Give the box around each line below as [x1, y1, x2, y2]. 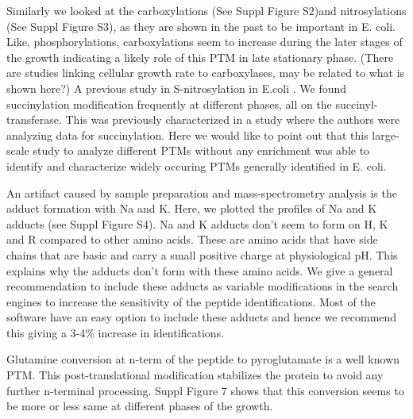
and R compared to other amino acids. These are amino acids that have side [6, 231, 378, 248]
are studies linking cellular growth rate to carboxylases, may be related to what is [6, 64, 405, 81]
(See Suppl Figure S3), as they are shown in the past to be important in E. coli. [6, 17, 396, 34]
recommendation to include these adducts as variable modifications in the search [6, 278, 399, 294]
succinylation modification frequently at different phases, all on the [6, 95, 332, 112]
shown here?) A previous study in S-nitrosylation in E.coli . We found [6, 79, 347, 96]
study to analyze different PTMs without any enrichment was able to [33, 142, 370, 159]
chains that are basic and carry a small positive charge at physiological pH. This [6, 246, 398, 263]
